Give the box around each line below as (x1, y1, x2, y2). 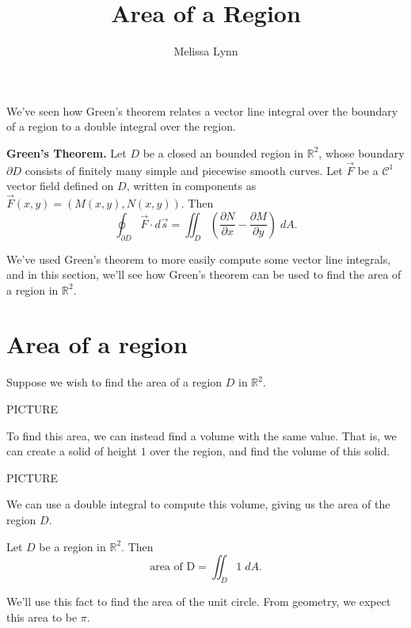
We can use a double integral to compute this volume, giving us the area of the (6, 496, 390, 512)
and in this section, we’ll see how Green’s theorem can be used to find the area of (6, 266, 401, 283)
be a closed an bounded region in (143, 144, 304, 161)
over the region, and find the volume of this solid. (150, 443, 390, 459)
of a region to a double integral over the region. (6, 118, 236, 135)
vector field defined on (6, 177, 114, 194)
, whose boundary (318, 144, 405, 161)
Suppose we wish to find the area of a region (6, 374, 223, 390)
